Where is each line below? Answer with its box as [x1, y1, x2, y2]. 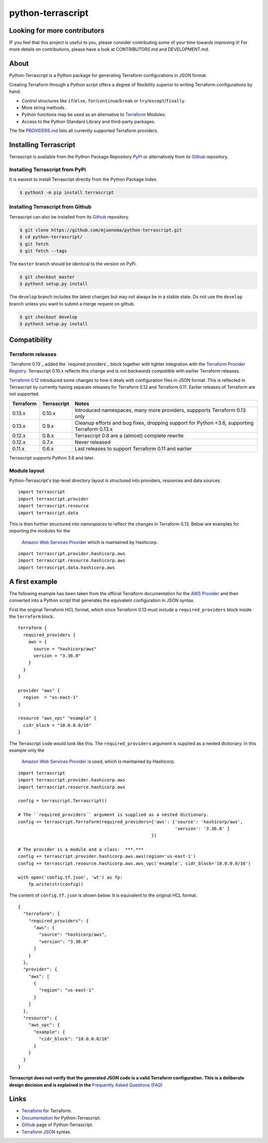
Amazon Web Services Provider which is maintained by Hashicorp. [21, 539, 158, 545]
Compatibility [9, 335, 52, 344]
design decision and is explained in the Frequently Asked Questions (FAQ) [9, 1082, 163, 1088]
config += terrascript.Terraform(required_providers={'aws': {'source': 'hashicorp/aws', [18, 819, 243, 825]
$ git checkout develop [19, 314, 78, 320]
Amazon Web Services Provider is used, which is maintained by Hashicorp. [21, 759, 176, 764]
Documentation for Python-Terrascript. [21, 1115, 101, 1121]
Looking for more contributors [9, 26, 105, 35]
